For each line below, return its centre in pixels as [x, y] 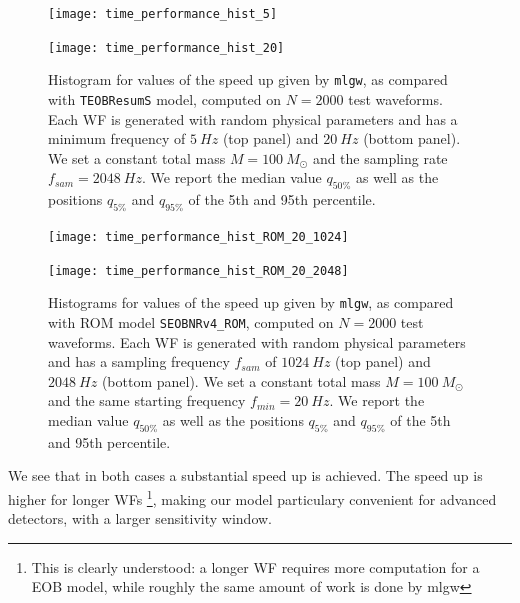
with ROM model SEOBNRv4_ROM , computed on [191, 321]
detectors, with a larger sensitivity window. [140, 518]
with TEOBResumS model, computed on [164, 98]
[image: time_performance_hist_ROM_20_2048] [198, 270]
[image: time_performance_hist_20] [166, 47]
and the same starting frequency [147, 400]
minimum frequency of [117, 138]
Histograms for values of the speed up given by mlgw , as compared [251, 302]
